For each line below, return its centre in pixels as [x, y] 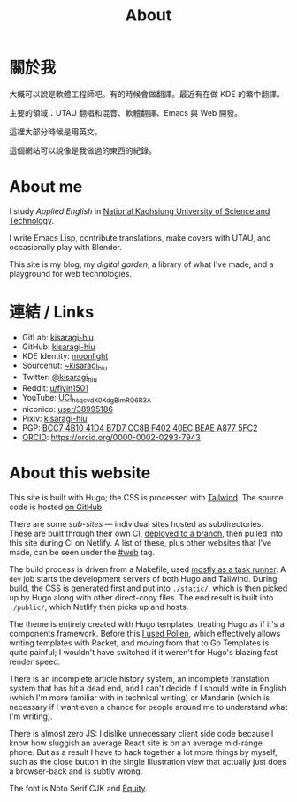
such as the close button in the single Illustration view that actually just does [148, 762]
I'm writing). [31, 716]
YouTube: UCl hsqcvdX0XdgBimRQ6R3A [87, 399]
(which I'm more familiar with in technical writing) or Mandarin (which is [140, 698]
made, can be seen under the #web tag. [82, 553]
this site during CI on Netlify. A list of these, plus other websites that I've [141, 543]
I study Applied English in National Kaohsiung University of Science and [140, 211]
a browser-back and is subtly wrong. [76, 771]
